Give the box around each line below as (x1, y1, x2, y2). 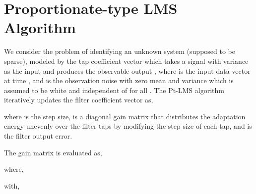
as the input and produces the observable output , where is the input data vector (4, 65, 251, 76)
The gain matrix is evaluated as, (4, 147, 102, 157)
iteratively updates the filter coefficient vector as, (4, 95, 153, 105)
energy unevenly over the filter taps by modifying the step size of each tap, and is (4, 121, 252, 131)
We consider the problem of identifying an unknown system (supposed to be (4, 46, 235, 56)
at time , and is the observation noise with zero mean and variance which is (4, 75, 234, 86)
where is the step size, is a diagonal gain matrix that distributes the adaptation (4, 111, 246, 121)
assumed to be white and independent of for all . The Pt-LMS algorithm (4, 85, 224, 95)
